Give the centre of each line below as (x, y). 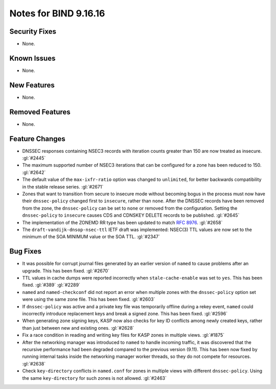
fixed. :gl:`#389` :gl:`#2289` (51, 285)
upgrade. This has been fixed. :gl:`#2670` (66, 270)
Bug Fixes (26, 251)
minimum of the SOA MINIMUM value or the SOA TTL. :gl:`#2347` (91, 237)
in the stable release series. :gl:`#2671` (63, 187)
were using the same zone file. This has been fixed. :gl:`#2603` (89, 300)
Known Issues (32, 58)
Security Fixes (33, 31)
